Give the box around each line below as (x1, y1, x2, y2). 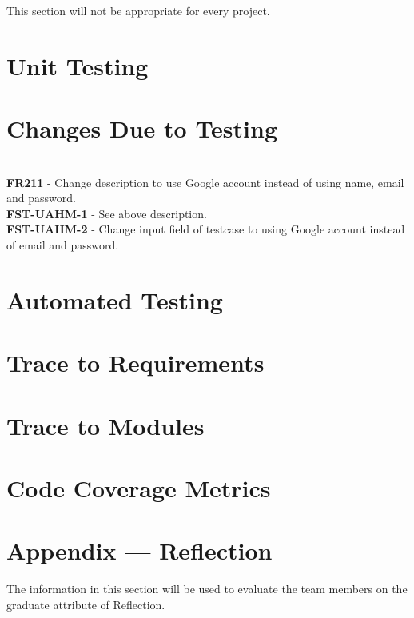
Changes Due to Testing (6, 112, 278, 145)
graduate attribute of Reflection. (6, 596, 165, 612)
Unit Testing (6, 49, 149, 82)
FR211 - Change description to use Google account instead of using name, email (6, 173, 404, 190)
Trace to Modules (6, 409, 205, 441)
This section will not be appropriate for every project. (6, 2, 270, 18)
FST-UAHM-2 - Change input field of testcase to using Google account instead (6, 221, 405, 237)
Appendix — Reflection (6, 534, 273, 567)
